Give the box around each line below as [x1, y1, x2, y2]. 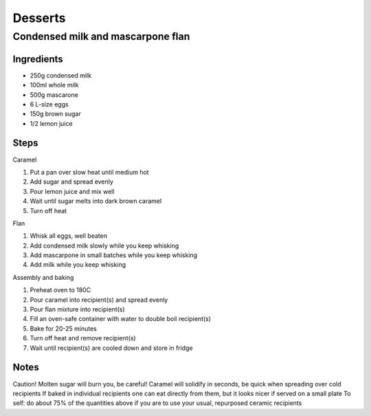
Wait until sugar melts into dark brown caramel [30, 197, 162, 206]
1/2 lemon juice [30, 119, 73, 127]
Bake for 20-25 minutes [30, 324, 98, 333]
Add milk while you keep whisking [30, 261, 126, 269]
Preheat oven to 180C [30, 286, 91, 294]
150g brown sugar [30, 110, 82, 118]
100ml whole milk [30, 81, 79, 89]
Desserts [12, 10, 66, 25]
